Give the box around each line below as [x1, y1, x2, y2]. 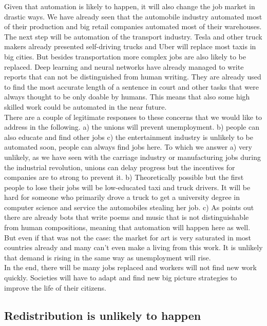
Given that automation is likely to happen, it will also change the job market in [4, 1, 255, 11]
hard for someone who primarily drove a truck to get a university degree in [4, 192, 240, 202]
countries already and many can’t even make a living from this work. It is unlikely [4, 242, 263, 253]
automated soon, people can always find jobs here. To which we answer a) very [4, 141, 252, 152]
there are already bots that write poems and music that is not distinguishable [4, 212, 249, 222]
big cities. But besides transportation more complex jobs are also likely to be [4, 51, 246, 62]
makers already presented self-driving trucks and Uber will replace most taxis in [4, 41, 256, 52]
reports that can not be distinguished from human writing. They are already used [4, 71, 261, 82]
